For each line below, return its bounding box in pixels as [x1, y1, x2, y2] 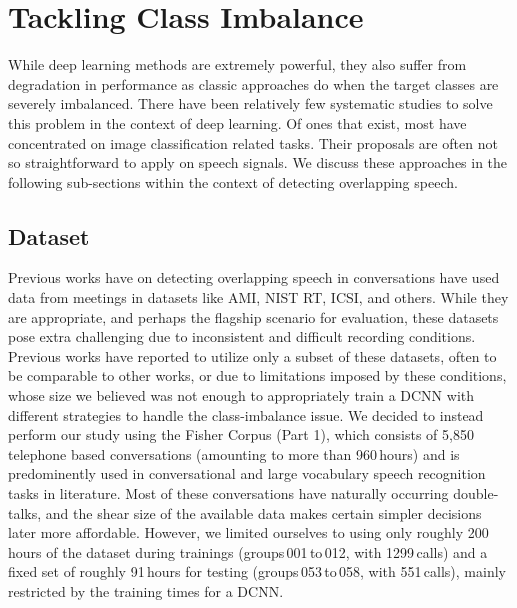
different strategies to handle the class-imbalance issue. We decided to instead [8, 404, 484, 425]
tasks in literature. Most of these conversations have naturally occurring [8, 483, 449, 504]
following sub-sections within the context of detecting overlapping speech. [8, 171, 458, 192]
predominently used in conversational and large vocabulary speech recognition [8, 463, 486, 484]
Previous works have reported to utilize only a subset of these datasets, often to [8, 345, 497, 366]
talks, [8, 502, 42, 523]
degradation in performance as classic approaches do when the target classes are [8, 73, 499, 94]
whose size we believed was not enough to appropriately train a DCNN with [8, 385, 475, 406]
